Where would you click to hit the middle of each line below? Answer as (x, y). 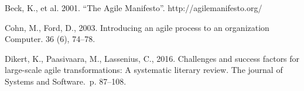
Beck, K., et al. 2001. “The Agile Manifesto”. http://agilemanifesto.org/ (134, 8)
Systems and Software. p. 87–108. (66, 81)
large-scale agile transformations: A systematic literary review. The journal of (144, 70)
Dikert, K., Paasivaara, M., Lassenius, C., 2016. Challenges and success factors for (152, 58)
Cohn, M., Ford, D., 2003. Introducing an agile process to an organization (137, 27)
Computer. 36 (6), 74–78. (50, 39)
